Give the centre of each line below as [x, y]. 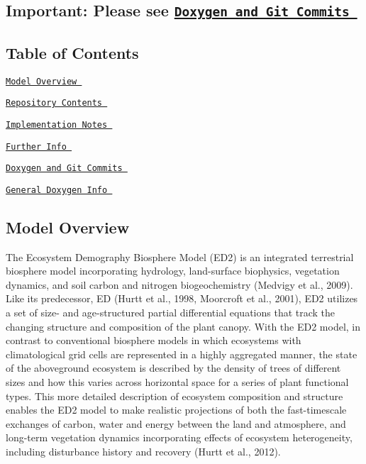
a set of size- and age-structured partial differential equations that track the [171, 313]
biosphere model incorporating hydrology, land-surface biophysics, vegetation [173, 271]
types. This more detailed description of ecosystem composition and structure [174, 396]
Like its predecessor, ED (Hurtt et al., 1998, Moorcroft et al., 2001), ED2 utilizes [182, 298]
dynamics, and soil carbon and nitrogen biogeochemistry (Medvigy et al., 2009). [179, 284]
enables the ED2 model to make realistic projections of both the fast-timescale [176, 410]
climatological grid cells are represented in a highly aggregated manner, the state [182, 354]
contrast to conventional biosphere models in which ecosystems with [154, 340]
